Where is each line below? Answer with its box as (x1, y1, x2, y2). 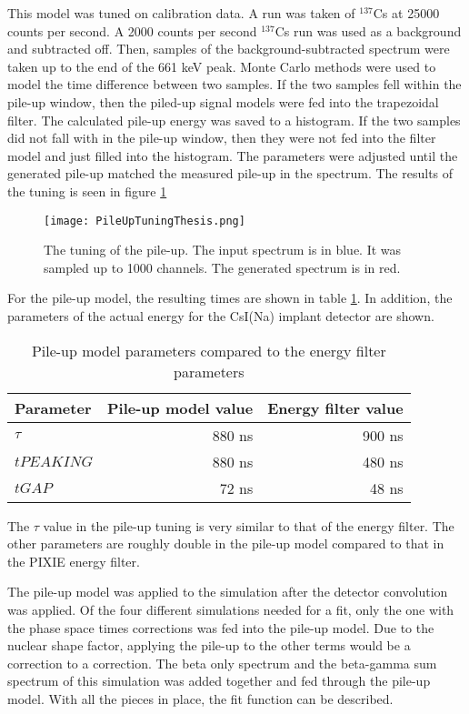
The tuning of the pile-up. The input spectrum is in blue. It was (44, 240, 402, 259)
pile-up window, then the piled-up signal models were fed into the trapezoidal (7, 92, 439, 111)
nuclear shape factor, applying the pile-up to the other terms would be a (7, 636, 411, 655)
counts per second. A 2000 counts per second (7, 21, 257, 40)
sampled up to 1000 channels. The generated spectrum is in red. (44, 257, 401, 277)
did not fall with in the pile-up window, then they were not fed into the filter (7, 128, 436, 147)
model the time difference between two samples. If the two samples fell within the (7, 75, 462, 94)
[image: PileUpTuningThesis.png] (44, 214, 245, 227)
